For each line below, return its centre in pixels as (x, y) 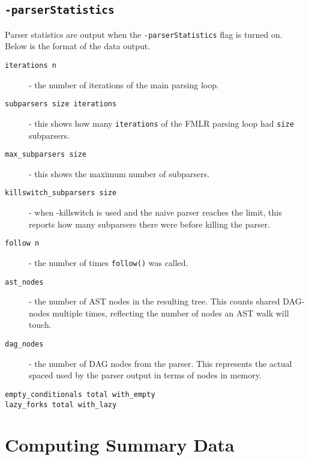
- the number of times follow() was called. (109, 262)
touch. (40, 325)
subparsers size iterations (61, 104)
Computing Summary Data (120, 445)
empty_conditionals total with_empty (80, 394)
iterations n (31, 66)
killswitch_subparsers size (61, 193)
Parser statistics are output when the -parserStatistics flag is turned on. (144, 34)
